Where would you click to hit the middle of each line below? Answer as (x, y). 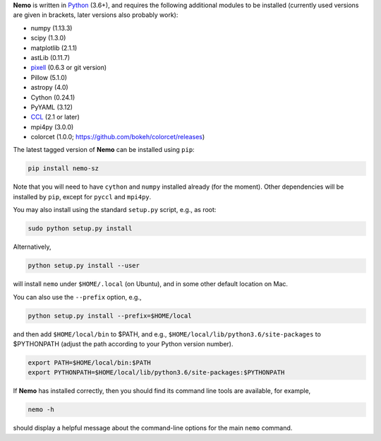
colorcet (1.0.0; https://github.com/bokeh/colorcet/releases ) (118, 137)
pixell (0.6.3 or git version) (69, 68)
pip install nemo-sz (63, 169)
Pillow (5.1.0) (49, 77)
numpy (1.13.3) (52, 28)
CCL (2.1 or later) (55, 117)
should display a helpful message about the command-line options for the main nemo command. (153, 428)
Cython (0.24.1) (53, 97)
